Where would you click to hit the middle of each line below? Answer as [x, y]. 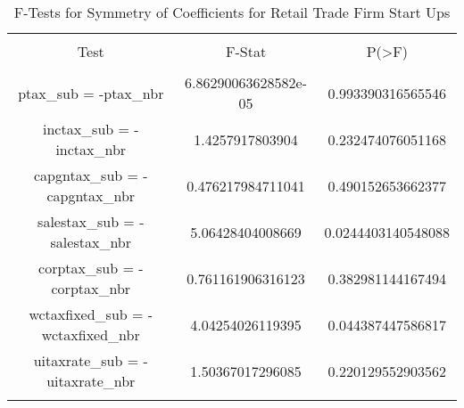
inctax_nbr [91, 149]
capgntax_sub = [86, 175]
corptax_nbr [91, 288]
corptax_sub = [86, 268]
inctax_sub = [86, 129]
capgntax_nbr [91, 196]
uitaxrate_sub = [86, 360]
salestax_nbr [91, 242]
